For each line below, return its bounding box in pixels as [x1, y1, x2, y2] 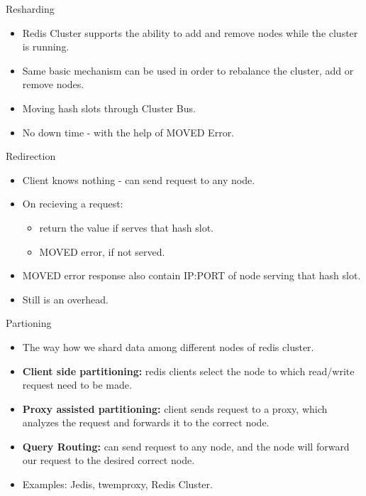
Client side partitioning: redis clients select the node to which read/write [22, 363, 355, 378]
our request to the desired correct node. [22, 453, 195, 468]
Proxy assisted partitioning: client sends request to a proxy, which [22, 401, 328, 416]
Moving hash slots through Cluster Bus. [22, 100, 196, 115]
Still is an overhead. [22, 291, 109, 306]
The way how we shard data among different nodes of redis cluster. [22, 339, 314, 354]
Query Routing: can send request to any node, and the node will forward [22, 438, 350, 453]
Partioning [6, 316, 52, 330]
